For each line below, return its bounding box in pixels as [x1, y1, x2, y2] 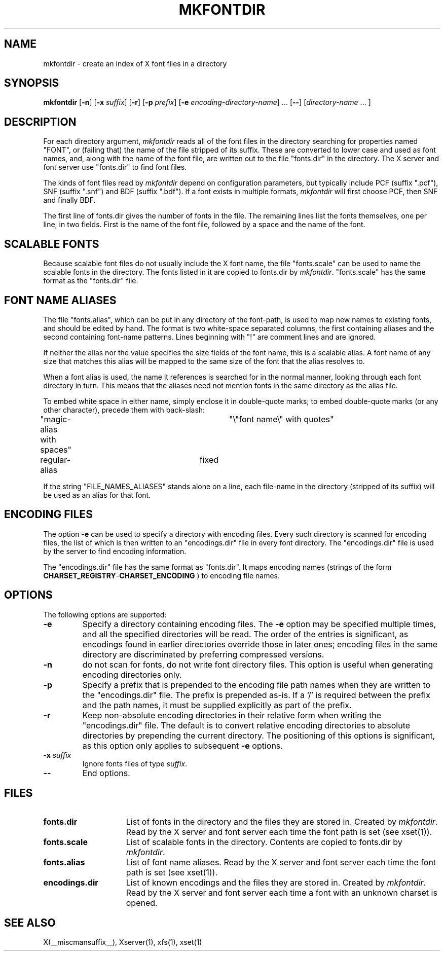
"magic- [40, 414, 71, 424]
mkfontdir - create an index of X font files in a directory [43, 59, 227, 68]
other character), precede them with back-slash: [43, 405, 205, 414]
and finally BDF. [43, 196, 96, 205]
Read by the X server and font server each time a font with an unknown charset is [126, 887, 437, 898]
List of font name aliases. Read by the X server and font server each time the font [126, 857, 436, 867]
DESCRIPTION [4, 115, 77, 128]
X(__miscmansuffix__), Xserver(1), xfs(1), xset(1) [43, 938, 202, 947]
